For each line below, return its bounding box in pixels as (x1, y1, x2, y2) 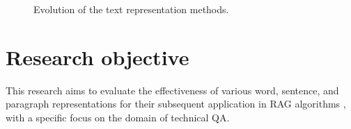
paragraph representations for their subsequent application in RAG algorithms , (6, 96, 346, 111)
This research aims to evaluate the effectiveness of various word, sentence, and (6, 83, 339, 97)
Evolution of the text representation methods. (33, 2, 229, 16)
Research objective (6, 42, 189, 71)
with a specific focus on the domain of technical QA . (6, 110, 230, 124)
